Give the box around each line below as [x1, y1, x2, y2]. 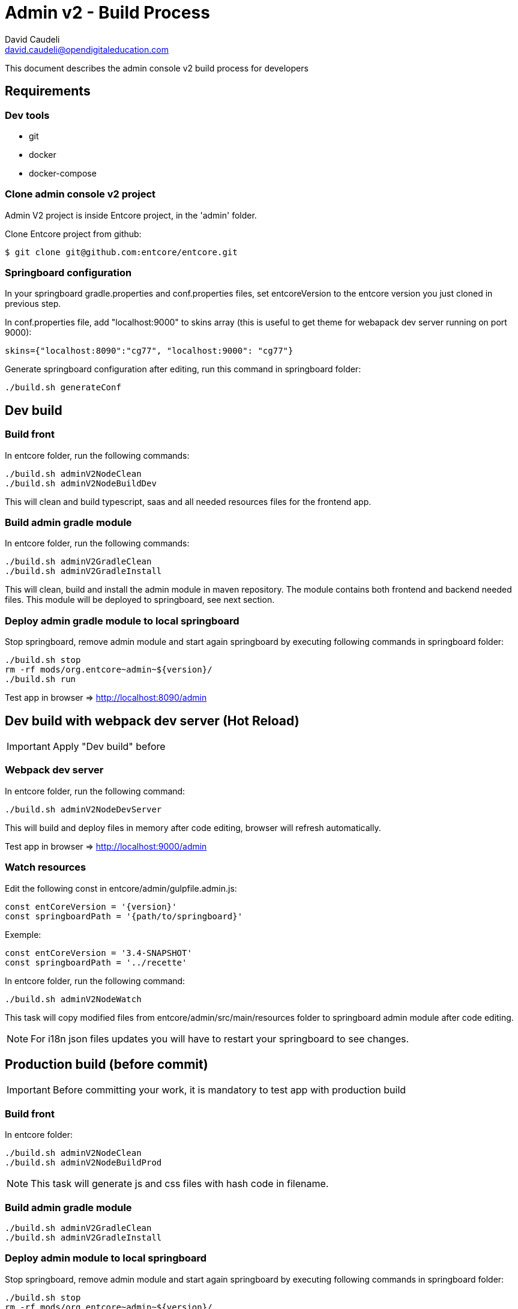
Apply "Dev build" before [52, 740, 166, 753]
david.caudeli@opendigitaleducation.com [5, 44, 169, 55]
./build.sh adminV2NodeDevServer [5, 804, 162, 814]
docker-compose [29, 168, 97, 178]
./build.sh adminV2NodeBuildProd [5, 1158, 162, 1168]
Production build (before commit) [5, 1056, 208, 1072]
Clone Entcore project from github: [5, 228, 142, 239]
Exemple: [5, 929, 41, 940]
